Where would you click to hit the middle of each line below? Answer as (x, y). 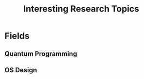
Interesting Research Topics (81, 9)
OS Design (21, 70)
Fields (17, 36)
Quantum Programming (41, 54)
